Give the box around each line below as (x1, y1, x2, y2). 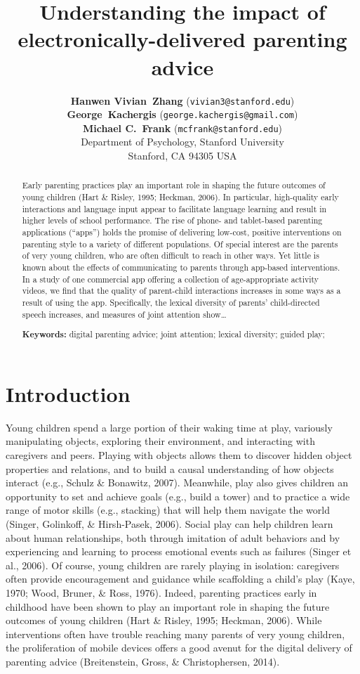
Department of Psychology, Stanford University (81, 134, 284, 149)
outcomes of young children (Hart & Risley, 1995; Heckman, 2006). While (6, 613, 322, 628)
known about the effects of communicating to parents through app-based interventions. (22, 261, 340, 273)
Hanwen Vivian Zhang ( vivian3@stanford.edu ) (70, 93, 295, 108)
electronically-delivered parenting (18, 25, 347, 53)
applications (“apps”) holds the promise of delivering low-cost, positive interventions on (22, 226, 342, 238)
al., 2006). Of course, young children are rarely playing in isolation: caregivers (6, 557, 340, 572)
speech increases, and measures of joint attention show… (22, 308, 227, 320)
